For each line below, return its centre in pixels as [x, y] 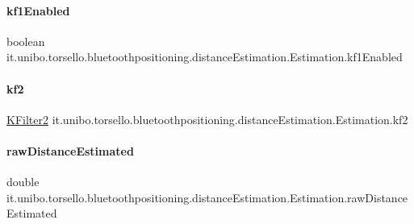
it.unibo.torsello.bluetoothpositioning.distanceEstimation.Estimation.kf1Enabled [205, 57]
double [23, 182]
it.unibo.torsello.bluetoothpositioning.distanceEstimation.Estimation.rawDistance [207, 197]
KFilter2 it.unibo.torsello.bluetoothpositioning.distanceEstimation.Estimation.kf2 [207, 119]
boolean [26, 41]
